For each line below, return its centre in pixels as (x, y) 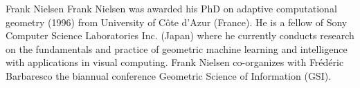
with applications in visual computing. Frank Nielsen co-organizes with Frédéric (175, 62)
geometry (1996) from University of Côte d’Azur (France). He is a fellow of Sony (177, 22)
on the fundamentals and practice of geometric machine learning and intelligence (177, 48)
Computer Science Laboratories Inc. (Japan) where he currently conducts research (180, 35)
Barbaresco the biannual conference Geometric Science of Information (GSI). (169, 75)
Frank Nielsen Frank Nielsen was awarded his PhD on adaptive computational (171, 8)
